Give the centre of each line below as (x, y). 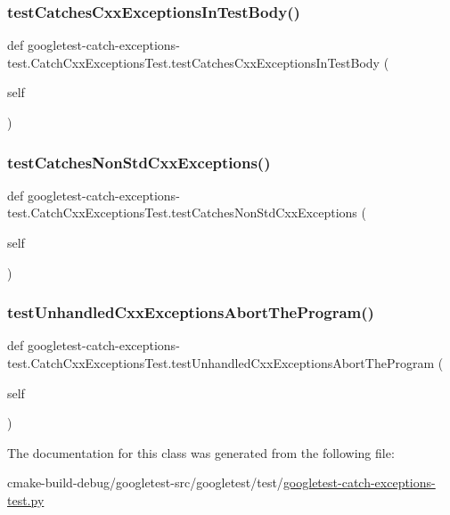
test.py (26, 499)
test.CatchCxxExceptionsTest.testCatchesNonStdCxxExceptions (182, 213)
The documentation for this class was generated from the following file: (201, 452)
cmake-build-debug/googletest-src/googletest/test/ (145, 482)
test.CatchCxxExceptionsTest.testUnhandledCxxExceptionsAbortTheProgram (221, 363)
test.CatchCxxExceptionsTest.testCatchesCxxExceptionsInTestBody (193, 62)
